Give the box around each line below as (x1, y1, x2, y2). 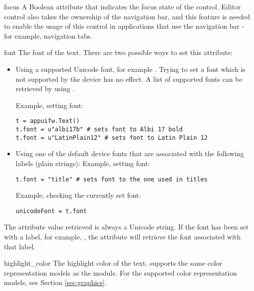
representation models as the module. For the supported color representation (4, 267, 237, 278)
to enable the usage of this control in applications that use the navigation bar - (4, 21, 245, 31)
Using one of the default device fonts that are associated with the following (15, 148, 244, 159)
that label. (4, 241, 36, 251)
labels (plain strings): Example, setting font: (15, 158, 150, 168)
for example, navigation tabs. (4, 30, 93, 41)
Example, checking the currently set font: (15, 190, 141, 200)
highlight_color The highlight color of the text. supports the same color (4, 258, 222, 268)
